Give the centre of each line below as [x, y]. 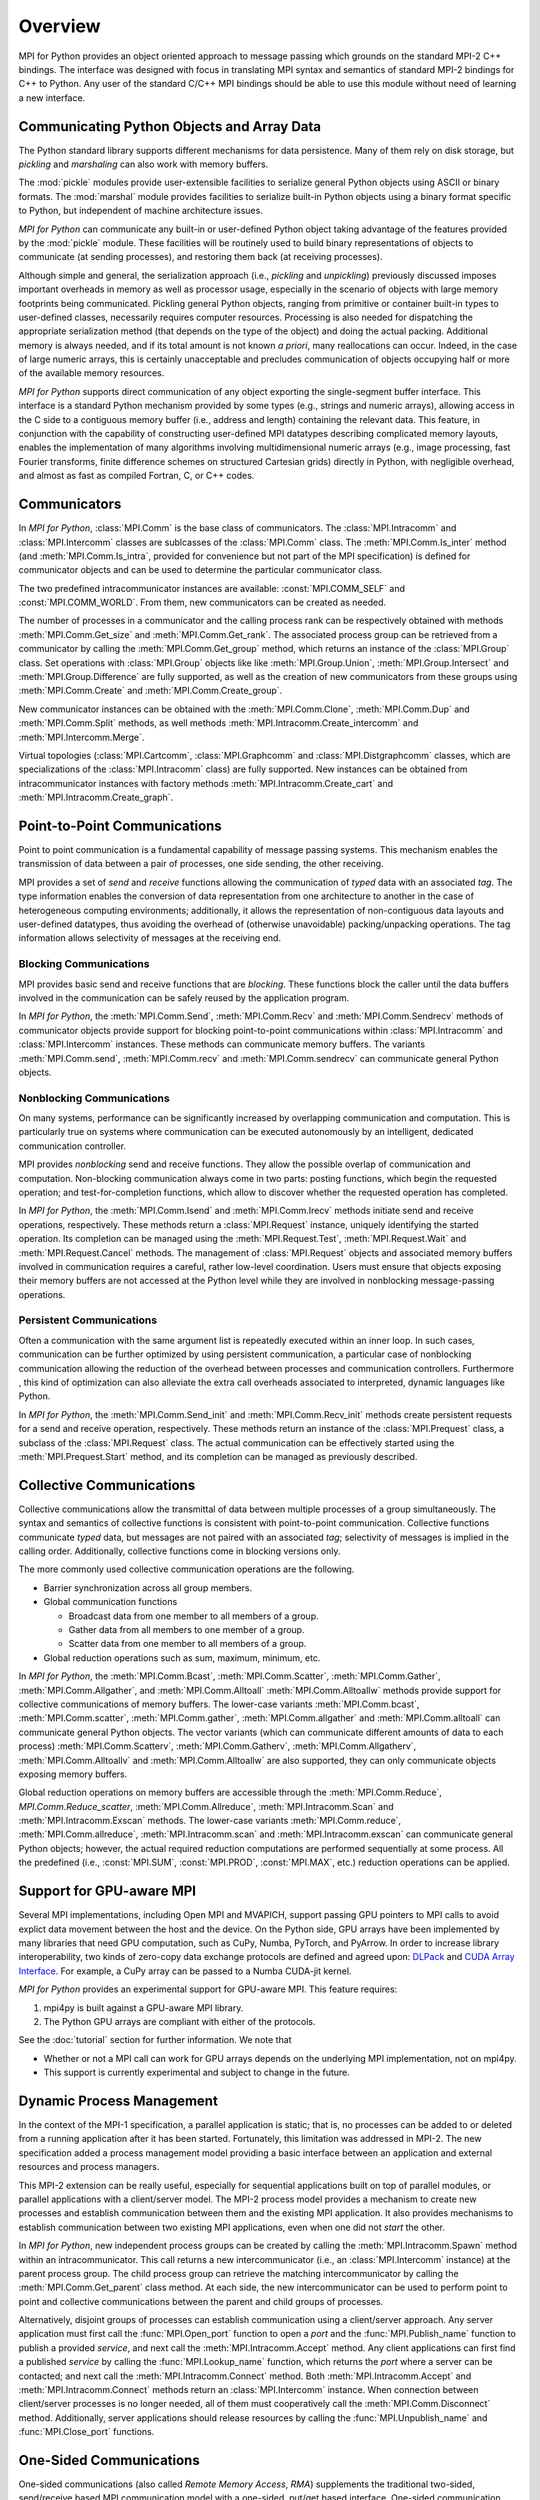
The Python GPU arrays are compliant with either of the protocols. [179, 2021]
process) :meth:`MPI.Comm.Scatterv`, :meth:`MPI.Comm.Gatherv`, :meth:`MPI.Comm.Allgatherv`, [217, 1746]
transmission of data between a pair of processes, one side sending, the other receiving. [201, 864]
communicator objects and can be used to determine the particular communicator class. [200, 570]
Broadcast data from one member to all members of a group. [193, 1616]
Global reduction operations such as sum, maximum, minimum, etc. [182, 1657]
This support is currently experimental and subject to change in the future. [196, 2072]
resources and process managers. [89, 2167]
